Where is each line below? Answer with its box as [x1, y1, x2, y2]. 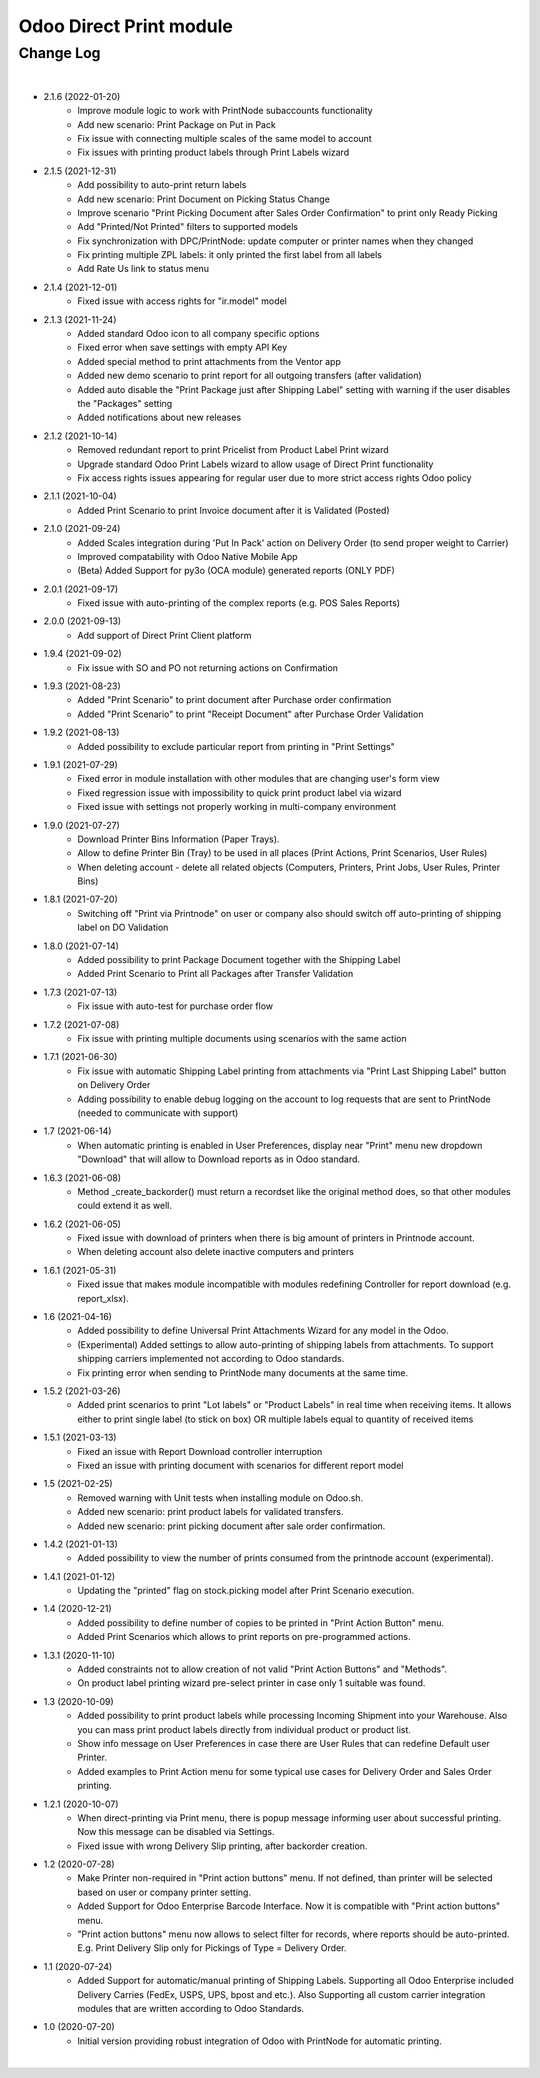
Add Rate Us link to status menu [77, 263, 210, 275]
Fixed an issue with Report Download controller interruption [77, 1445, 323, 1457]
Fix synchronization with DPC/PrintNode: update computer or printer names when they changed [77, 235, 474, 247]
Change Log [18, 44, 101, 62]
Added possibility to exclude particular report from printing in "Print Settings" [77, 740, 395, 752]
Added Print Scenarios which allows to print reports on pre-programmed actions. [77, 1631, 411, 1643]
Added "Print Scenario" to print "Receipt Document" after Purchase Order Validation [77, 708, 424, 720]
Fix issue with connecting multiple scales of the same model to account [77, 132, 372, 144]
